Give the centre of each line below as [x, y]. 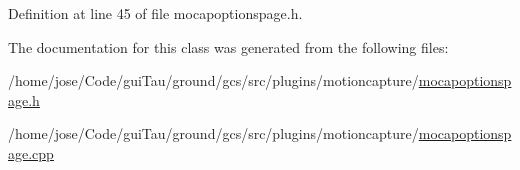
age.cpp [31, 152]
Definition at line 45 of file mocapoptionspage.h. [155, 13]
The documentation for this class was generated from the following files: [228, 46]
